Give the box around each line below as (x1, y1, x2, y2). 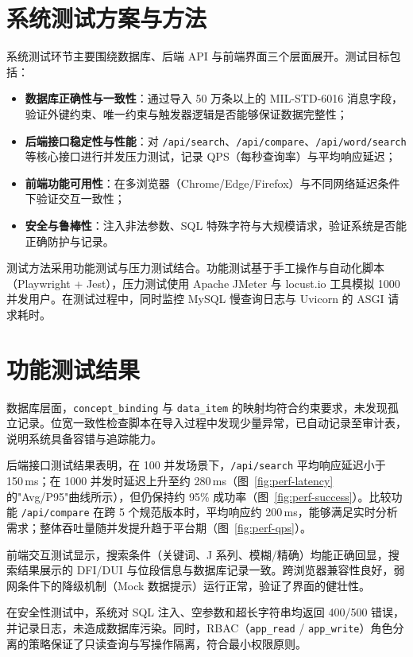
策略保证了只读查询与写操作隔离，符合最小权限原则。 (28, 635, 307, 651)
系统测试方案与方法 (6, 2, 207, 34)
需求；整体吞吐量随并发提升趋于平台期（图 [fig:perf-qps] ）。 (6, 519, 311, 535)
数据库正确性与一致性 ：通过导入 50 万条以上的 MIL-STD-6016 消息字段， (25, 90, 403, 107)
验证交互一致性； (36, 190, 125, 207)
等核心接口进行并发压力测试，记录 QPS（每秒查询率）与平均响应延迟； (25, 148, 396, 165)
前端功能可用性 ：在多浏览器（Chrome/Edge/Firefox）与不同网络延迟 (25, 174, 378, 191)
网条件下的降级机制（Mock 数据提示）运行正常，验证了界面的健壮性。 (6, 577, 371, 593)
